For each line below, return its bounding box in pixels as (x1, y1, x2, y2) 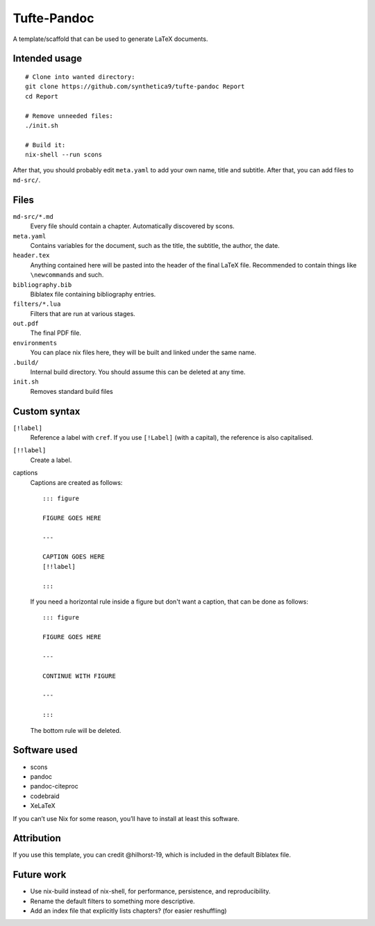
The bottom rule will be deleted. (30, 726, 122, 734)
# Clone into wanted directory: (25, 73, 135, 81)
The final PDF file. (30, 329, 81, 337)
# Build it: (25, 141, 66, 149)
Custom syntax (12, 405, 81, 417)
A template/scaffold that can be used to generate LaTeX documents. (12, 35, 208, 43)
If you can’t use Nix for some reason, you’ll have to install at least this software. (12, 814, 240, 822)
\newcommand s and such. (30, 271, 104, 279)
